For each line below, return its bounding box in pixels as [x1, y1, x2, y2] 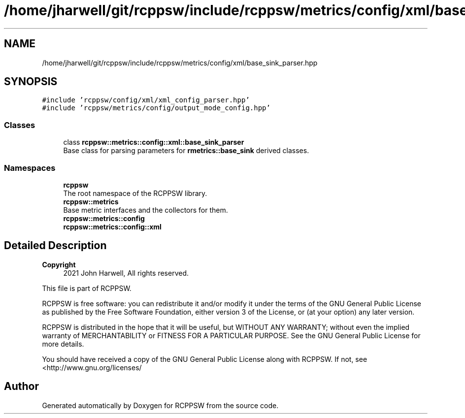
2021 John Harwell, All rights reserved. [63, 268, 189, 277]
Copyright [42, 260, 76, 269]
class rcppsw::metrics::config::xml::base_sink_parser [63, 138, 244, 147]
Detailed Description [4, 239, 107, 252]
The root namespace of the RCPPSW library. [63, 189, 207, 197]
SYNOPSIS [4, 75, 58, 88]
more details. [42, 339, 84, 348]
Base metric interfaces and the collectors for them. [63, 205, 228, 214]
